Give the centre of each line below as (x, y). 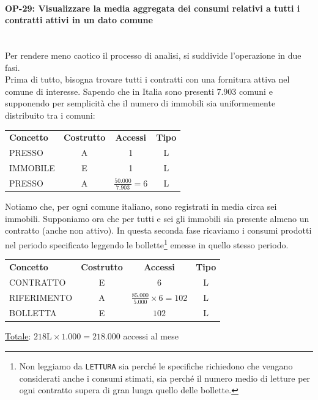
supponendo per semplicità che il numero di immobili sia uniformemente (140, 103)
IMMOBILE (32, 167)
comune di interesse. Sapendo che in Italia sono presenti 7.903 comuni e (139, 91)
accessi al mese (151, 336)
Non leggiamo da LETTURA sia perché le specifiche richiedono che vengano (156, 365)
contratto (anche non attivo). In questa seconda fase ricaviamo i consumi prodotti (158, 230)
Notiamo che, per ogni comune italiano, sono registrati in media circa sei (141, 206)
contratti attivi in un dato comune (79, 20)
